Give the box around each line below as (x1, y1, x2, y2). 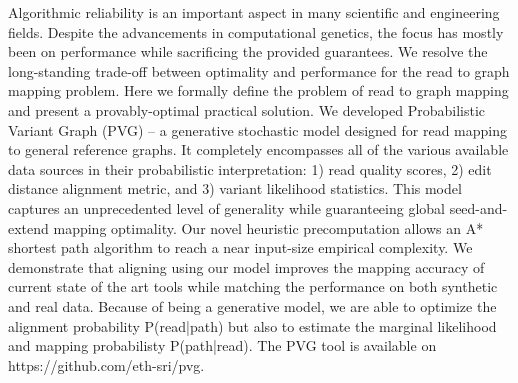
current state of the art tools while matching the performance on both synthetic (8, 276, 498, 297)
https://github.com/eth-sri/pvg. (8, 354, 205, 375)
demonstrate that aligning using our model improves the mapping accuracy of (8, 256, 485, 277)
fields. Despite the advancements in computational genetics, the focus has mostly (8, 21, 504, 42)
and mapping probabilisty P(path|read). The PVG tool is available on (8, 335, 437, 356)
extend (8, 217, 49, 238)
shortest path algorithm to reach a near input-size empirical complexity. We (8, 237, 473, 258)
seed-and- (449, 197, 508, 218)
